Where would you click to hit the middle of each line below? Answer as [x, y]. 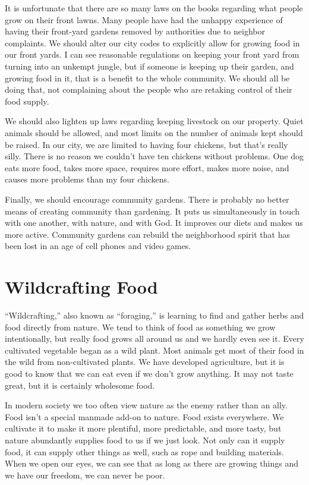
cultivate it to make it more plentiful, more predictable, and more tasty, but [143, 428]
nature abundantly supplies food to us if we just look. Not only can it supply [145, 440]
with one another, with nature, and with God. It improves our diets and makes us [154, 223]
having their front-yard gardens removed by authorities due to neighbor [135, 31]
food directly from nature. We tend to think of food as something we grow [140, 327]
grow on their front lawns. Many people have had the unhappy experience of [144, 19]
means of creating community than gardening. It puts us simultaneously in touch [152, 211]
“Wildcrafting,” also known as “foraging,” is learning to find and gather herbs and [154, 315]
